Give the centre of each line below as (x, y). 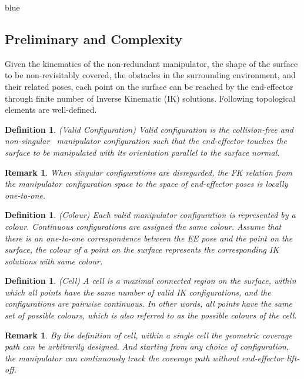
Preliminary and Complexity (93, 38)
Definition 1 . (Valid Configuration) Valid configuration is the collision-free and (149, 129)
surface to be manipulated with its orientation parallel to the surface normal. (142, 152)
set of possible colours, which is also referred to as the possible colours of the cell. (151, 315)
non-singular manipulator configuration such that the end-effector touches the (146, 141)
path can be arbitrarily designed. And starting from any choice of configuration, (147, 346)
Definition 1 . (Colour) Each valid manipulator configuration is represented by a (150, 215)
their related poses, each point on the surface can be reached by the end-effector (149, 86)
